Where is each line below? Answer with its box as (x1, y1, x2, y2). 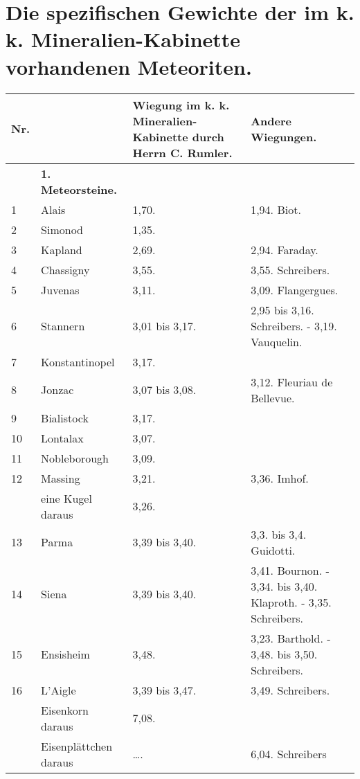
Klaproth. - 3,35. (251, 593, 332, 610)
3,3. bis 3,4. (251, 526, 307, 542)
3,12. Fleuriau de (251, 373, 333, 390)
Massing (41, 469, 80, 486)
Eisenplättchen (41, 737, 113, 754)
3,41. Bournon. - (251, 562, 330, 578)
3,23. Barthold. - (251, 629, 331, 646)
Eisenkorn (41, 701, 89, 718)
